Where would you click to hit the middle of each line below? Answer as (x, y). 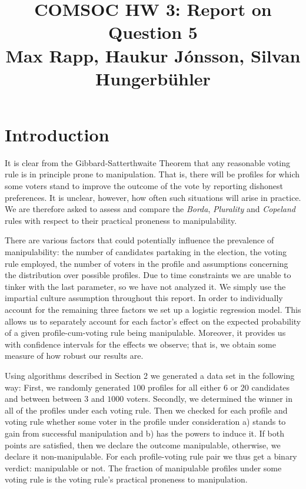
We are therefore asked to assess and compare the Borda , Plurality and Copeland (150, 209)
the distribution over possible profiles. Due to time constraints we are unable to (148, 275)
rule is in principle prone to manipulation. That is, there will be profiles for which (152, 174)
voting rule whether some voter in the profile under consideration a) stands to (145, 422)
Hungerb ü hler (153, 78)
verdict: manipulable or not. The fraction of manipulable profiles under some (143, 467)
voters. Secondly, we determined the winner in (209, 399)
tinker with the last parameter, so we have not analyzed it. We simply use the (145, 286)
